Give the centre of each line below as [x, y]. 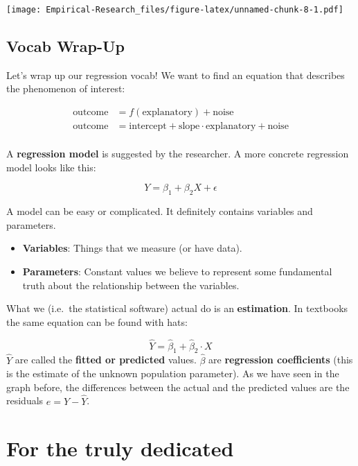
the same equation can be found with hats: [97, 321]
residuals [25, 400]
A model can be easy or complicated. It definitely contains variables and [160, 211]
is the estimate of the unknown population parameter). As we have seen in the [173, 373]
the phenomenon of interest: [66, 88]
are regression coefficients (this [281, 360]
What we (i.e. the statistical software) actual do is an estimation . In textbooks [177, 308]
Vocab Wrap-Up [66, 46]
